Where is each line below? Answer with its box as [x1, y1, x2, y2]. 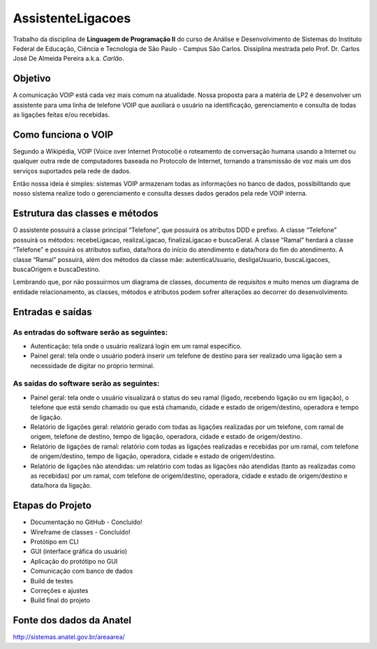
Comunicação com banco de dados [30, 567, 133, 576]
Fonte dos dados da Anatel [13, 615, 132, 627]
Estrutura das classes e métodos [13, 207, 158, 219]
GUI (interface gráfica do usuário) [30, 547, 128, 555]
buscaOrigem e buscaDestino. [13, 265, 101, 273]
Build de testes [30, 576, 73, 585]
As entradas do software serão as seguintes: [13, 327, 168, 337]
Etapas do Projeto [13, 499, 92, 511]
